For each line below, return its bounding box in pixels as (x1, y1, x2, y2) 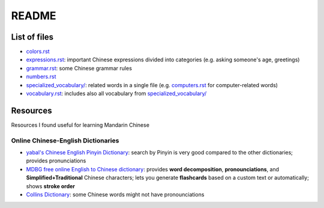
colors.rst (26, 48, 50, 55)
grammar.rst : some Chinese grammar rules (26, 64, 132, 72)
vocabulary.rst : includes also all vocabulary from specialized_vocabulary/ (26, 90, 207, 97)
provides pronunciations (26, 157, 86, 165)
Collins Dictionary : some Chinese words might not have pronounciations (26, 191, 205, 198)
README (11, 9, 56, 22)
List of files (11, 32, 54, 42)
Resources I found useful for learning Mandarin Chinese (11, 121, 150, 129)
